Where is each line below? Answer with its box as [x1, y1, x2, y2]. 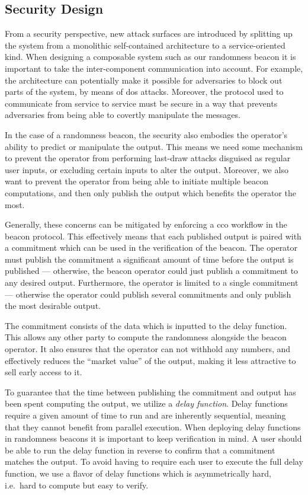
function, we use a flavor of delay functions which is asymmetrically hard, [5, 467, 271, 479]
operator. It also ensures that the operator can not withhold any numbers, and [5, 343, 291, 355]
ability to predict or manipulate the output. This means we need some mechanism [5, 140, 303, 152]
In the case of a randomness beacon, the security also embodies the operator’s [5, 128, 288, 140]
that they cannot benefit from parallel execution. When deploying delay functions [5, 420, 301, 433]
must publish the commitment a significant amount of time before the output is [5, 253, 294, 265]
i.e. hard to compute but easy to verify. [5, 478, 149, 491]
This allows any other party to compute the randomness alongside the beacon [5, 331, 287, 343]
